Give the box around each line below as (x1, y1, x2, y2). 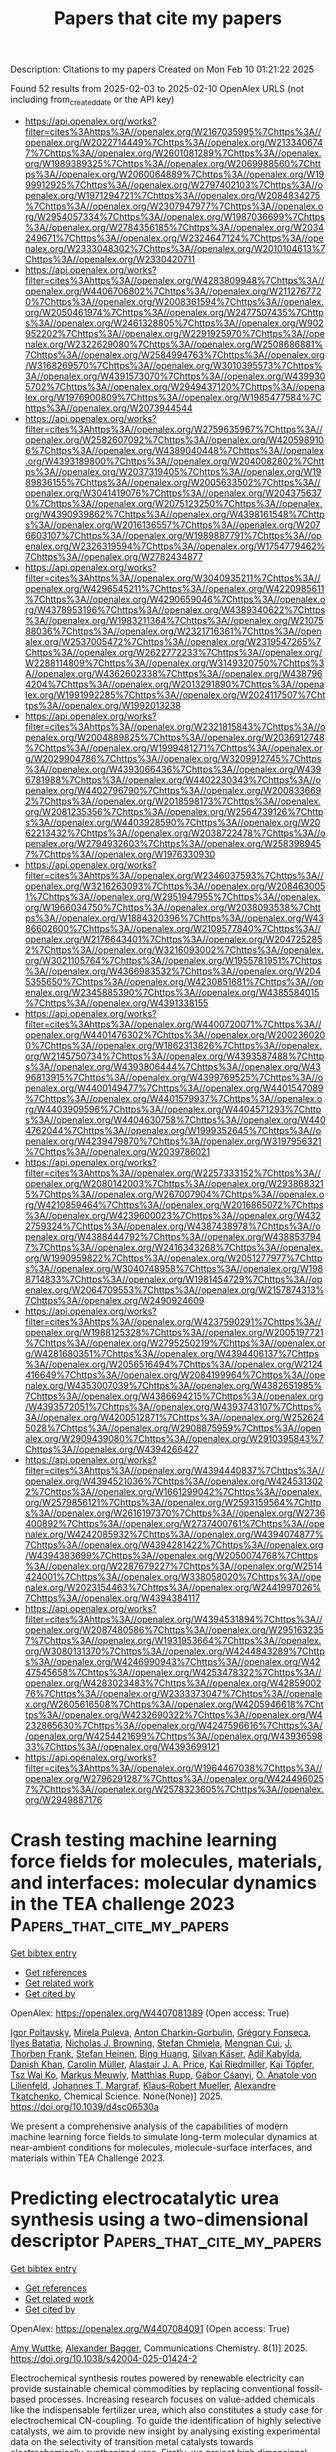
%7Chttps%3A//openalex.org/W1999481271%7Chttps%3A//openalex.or (24, 742, 323, 754)
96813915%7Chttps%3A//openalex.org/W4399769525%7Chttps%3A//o (24, 1071, 324, 1083)
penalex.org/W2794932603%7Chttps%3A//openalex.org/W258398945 (24, 837, 322, 849)
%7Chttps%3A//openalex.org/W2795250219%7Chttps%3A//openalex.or (24, 1337, 327, 1349)
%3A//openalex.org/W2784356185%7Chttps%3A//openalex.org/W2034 (24, 221, 325, 233)
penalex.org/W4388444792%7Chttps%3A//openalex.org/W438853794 (24, 1230, 322, 1242)
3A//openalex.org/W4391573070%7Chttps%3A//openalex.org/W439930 (24, 370, 326, 382)
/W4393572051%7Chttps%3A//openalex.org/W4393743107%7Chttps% (24, 1400, 323, 1412)
